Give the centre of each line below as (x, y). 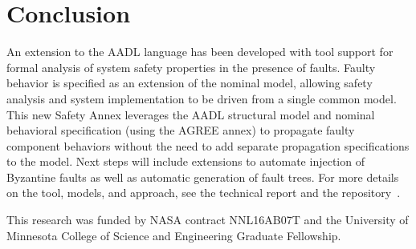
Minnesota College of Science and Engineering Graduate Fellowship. (174, 235)
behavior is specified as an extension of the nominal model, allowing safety (190, 83)
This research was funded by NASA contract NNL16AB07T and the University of (208, 220)
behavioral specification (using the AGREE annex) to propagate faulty (181, 130)
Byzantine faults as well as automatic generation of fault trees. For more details (203, 177)
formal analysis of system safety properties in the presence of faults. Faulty (191, 67)
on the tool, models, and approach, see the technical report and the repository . (204, 193)
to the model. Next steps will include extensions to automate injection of (186, 161)
